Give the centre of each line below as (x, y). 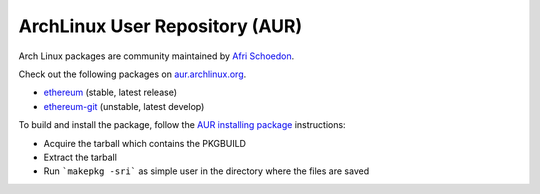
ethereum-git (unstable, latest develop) (124, 106)
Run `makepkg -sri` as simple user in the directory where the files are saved (206, 171)
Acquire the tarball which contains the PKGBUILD (145, 143)
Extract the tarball (80, 157)
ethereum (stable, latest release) (110, 92)
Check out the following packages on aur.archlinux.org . (132, 74)
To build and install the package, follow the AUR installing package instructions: (182, 125)
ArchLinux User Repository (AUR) (160, 26)
